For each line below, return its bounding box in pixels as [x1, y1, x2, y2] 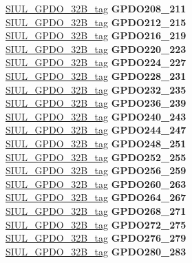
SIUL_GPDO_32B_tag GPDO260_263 [6, 176, 186, 191]
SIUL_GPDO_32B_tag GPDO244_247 [6, 123, 186, 137]
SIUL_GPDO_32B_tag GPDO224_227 [6, 55, 186, 70]
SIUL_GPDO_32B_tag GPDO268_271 [6, 203, 186, 218]
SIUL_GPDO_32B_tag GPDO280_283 [6, 244, 186, 258]
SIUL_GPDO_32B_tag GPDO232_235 [6, 82, 186, 96]
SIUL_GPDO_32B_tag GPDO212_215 [6, 14, 186, 29]
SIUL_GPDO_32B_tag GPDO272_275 [6, 217, 186, 231]
